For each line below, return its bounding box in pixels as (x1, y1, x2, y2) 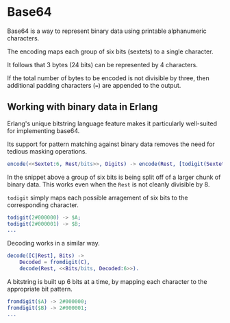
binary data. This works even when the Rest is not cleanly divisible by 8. (7, 180, 210, 189)
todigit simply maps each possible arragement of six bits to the (7, 193, 188, 202)
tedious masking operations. (7, 147, 88, 155)
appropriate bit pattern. (7, 285, 73, 293)
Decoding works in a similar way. (7, 239, 101, 248)
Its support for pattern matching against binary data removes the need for (7, 140, 216, 148)
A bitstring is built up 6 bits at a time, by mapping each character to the (7, 277, 207, 285)
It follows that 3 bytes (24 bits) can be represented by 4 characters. (7, 60, 199, 69)
